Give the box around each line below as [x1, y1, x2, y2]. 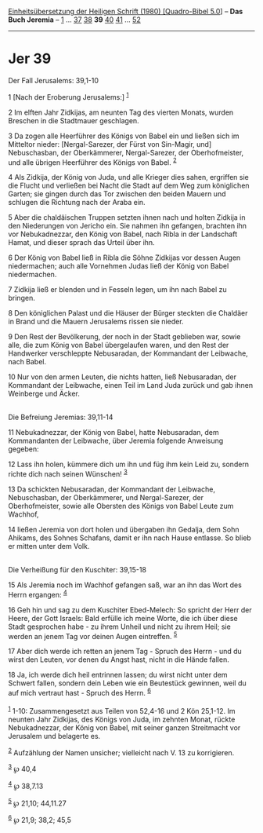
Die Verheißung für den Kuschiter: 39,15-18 [8, 564, 147, 574]
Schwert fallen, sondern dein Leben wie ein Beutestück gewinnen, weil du [8, 678, 247, 688]
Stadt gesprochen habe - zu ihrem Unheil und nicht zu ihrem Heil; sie [8, 622, 231, 631]
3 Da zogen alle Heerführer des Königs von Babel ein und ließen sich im [8, 131, 240, 141]
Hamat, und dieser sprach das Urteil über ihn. [8, 238, 155, 247]
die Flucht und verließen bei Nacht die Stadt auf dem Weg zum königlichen [8, 181, 250, 191]
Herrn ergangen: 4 [8, 588, 68, 599]
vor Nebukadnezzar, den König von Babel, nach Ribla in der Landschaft [8, 229, 237, 239]
